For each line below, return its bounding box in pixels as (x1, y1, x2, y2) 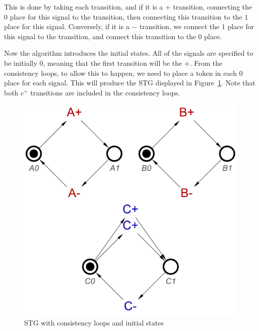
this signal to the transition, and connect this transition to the (4, 31, 196, 41)
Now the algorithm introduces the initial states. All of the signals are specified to (4, 48, 253, 58)
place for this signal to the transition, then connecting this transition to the (10, 11, 242, 22)
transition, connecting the (173, 2, 252, 12)
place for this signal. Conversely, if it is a (4, 21, 129, 32)
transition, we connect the (139, 21, 220, 32)
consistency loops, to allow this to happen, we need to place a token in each (4, 67, 237, 78)
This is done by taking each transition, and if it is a (4, 2, 163, 12)
